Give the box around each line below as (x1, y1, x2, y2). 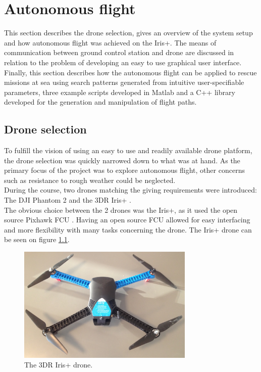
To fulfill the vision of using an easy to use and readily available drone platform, (4, 145, 252, 156)
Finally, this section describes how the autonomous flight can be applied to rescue (4, 67, 257, 77)
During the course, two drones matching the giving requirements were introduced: (4, 184, 257, 195)
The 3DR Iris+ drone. (24, 359, 93, 370)
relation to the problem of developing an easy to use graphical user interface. (4, 57, 242, 67)
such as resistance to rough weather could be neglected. (4, 174, 176, 185)
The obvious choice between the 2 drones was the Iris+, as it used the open (4, 204, 238, 215)
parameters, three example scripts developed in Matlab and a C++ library (4, 86, 235, 97)
